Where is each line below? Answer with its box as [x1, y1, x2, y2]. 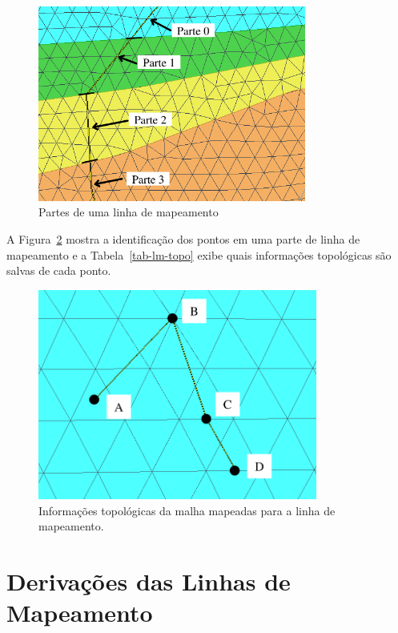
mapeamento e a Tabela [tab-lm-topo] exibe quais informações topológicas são [6, 246, 392, 263]
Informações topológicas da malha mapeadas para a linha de [38, 502, 336, 518]
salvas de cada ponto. [6, 262, 111, 279]
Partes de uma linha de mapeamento [38, 204, 219, 220]
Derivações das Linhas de [6, 565, 291, 598]
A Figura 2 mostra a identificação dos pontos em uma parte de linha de [6, 230, 360, 247]
